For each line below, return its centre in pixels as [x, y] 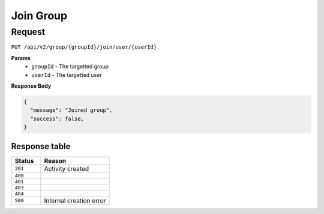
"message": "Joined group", [71, 110]
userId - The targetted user [67, 75]
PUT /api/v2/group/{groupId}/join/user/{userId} [84, 47]
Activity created [67, 168]
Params [21, 58]
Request [28, 32]
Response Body [31, 86]
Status [24, 160]
